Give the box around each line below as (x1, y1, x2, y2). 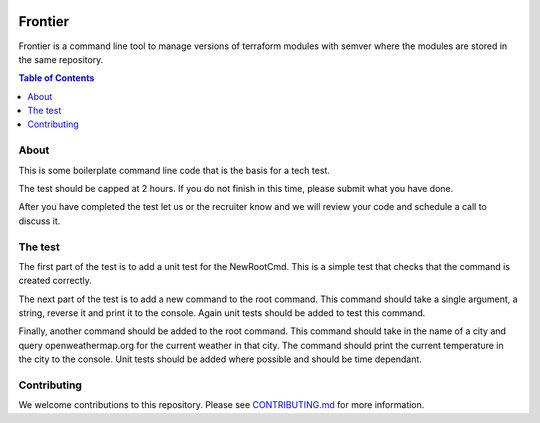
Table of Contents (18, 72, 95, 84)
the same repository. (18, 53, 104, 65)
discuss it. (18, 215, 61, 227)
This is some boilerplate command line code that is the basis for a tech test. (18, 164, 330, 176)
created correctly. (18, 275, 92, 287)
